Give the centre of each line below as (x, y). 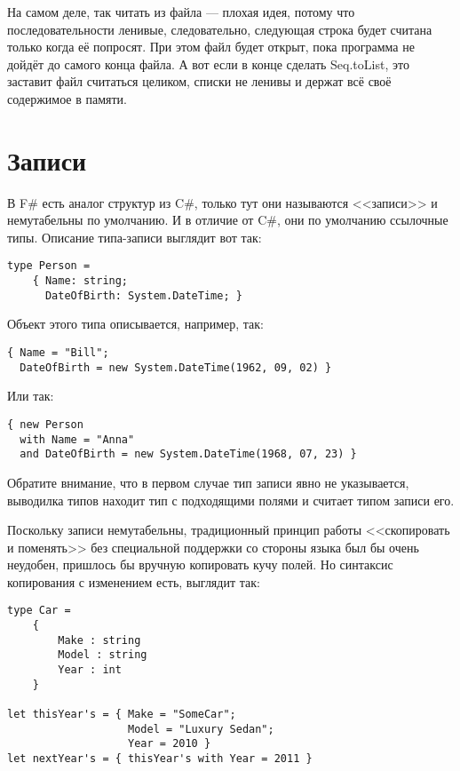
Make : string (99, 640)
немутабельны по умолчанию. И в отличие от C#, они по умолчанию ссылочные (228, 220)
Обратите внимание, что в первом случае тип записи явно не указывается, (208, 482)
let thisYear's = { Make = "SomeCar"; (122, 715)
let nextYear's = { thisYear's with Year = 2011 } (160, 759)
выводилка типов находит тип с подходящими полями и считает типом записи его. (231, 500)
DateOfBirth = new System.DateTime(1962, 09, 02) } (176, 367)
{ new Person (45, 424)
